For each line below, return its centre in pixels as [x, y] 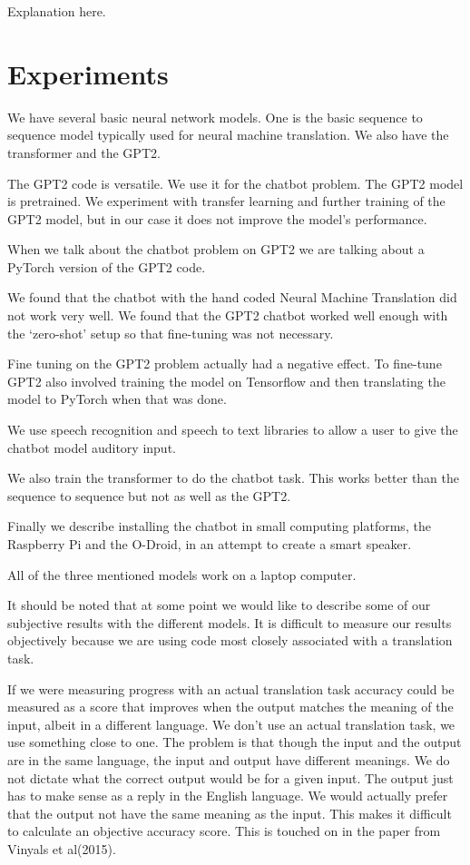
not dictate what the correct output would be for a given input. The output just [230, 777]
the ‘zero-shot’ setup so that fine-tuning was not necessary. [171, 333]
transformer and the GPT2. [84, 152]
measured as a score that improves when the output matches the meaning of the [230, 707]
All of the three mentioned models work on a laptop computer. [182, 574]
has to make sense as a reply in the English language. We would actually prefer [228, 796]
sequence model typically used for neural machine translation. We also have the [228, 135]
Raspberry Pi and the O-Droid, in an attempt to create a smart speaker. [210, 544]
